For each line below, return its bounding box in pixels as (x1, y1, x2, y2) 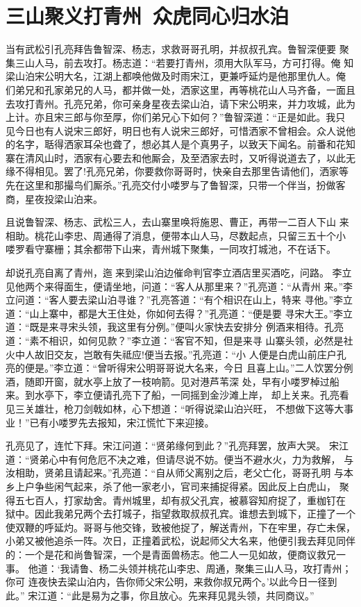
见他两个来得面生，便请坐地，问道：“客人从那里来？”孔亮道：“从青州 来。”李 (6, 278, 353, 293)
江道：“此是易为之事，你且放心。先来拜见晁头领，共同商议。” (37, 588, 314, 602)
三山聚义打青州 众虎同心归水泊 (6, 1, 289, 30)
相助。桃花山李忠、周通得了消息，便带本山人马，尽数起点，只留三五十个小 (6, 228, 346, 242)
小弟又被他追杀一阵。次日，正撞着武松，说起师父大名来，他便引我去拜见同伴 (6, 533, 355, 548)
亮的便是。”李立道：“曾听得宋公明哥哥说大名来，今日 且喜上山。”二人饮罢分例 (6, 360, 353, 375)
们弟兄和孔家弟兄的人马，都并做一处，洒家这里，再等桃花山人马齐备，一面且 (6, 82, 355, 97)
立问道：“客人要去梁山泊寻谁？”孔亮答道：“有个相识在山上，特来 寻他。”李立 (6, 292, 353, 307)
